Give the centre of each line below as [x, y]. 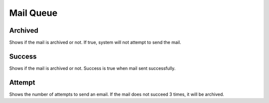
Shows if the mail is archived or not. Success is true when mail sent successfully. [92, 68]
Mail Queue [33, 13]
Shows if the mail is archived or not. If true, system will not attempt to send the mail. [95, 43]
